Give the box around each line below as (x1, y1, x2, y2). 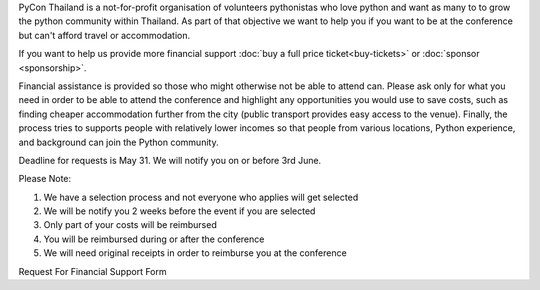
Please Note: (18, 173, 72, 185)
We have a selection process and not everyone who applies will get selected (43, 191, 359, 203)
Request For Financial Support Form (18, 265, 167, 277)
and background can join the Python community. (18, 136, 219, 148)
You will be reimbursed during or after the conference (43, 233, 265, 245)
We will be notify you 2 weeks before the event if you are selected (43, 205, 316, 217)
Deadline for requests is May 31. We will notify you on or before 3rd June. (18, 154, 322, 166)
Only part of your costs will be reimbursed (43, 219, 217, 231)
